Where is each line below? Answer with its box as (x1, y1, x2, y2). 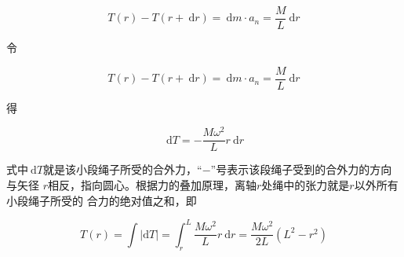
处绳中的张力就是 (261, 177, 350, 193)
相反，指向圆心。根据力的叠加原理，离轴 (48, 177, 257, 193)
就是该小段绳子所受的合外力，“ (43, 161, 202, 178)
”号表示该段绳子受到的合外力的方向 (210, 161, 392, 178)
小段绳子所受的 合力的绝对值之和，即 (6, 192, 197, 208)
